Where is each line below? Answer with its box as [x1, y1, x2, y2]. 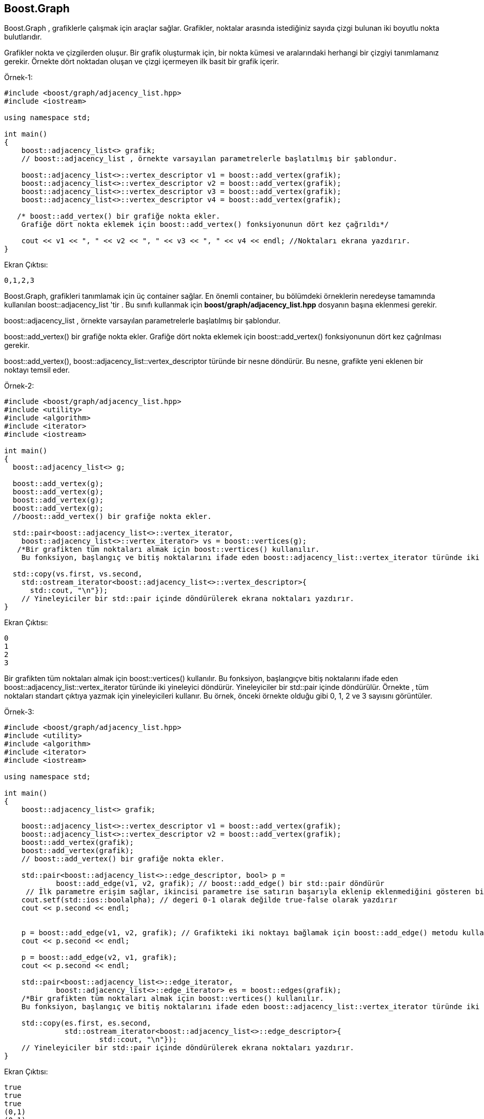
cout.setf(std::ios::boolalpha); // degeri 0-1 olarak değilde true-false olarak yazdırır [21, 896, 398, 904]
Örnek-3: [4, 707, 34, 717]
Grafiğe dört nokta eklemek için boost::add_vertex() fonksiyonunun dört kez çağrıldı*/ [21, 220, 389, 229]
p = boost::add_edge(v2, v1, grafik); [21, 953, 177, 962]
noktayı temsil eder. [4, 365, 70, 375]
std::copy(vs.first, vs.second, [12, 570, 143, 578]
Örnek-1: [4, 73, 33, 82]
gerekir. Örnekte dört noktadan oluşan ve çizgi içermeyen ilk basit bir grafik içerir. [4, 57, 279, 66]
